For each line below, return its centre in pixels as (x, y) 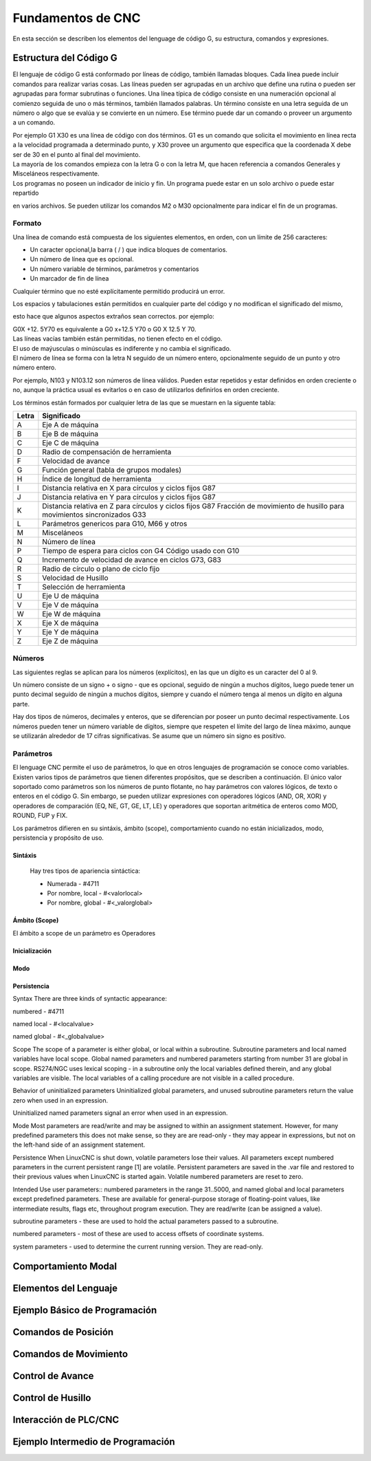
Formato (27, 224)
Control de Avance (53, 1376)
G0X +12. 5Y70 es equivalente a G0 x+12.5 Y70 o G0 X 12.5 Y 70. (104, 329)
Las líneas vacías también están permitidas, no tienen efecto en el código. (117, 339)
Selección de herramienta (84, 587)
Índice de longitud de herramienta (97, 479)
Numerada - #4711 (73, 883)
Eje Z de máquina (70, 641)
